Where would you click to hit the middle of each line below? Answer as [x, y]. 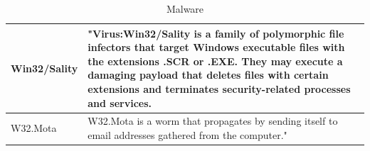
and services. [120, 102]
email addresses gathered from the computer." [187, 135]
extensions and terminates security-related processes [219, 88]
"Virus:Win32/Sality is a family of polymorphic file [216, 33]
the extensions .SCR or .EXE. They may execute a [215, 61]
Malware [185, 9]
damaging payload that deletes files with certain [208, 75]
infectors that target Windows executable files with [216, 47]
